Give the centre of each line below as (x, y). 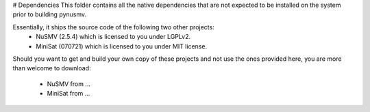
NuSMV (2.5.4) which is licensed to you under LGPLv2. (113, 37)
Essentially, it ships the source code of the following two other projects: (114, 27)
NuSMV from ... (69, 84)
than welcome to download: (52, 68)
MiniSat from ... (69, 94)
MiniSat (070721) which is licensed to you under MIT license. (122, 46)
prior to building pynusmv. (50, 14)
